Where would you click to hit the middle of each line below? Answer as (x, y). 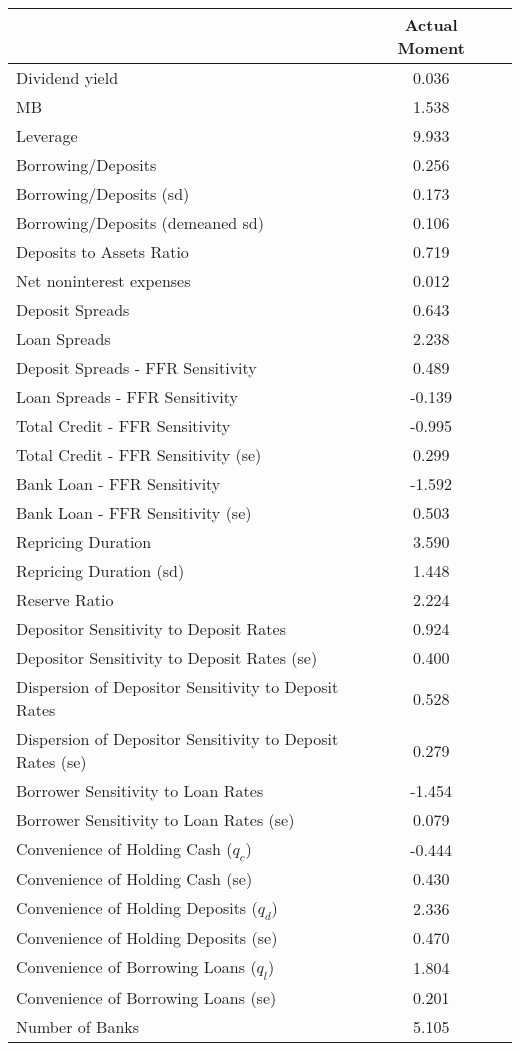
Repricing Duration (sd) (100, 570)
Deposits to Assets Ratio (102, 251)
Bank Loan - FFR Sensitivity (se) (134, 512)
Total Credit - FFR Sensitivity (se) (139, 454)
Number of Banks (78, 1026)
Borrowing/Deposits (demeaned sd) (140, 222)
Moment (431, 47)
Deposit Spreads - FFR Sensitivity (136, 367)
